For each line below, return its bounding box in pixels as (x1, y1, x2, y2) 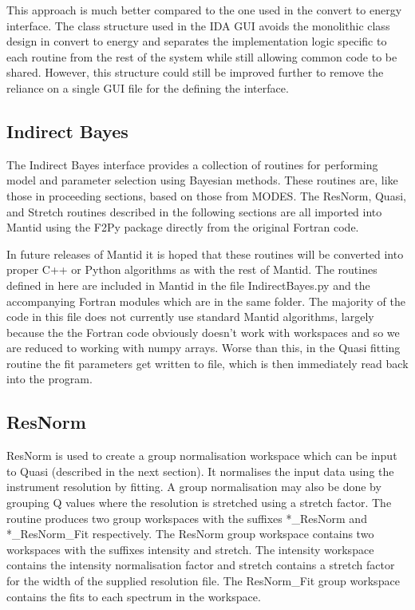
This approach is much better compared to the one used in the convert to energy (6, 2, 402, 18)
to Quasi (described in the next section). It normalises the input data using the (6, 462, 394, 479)
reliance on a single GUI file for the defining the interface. (6, 79, 289, 96)
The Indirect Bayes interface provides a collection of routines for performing (6, 156, 378, 172)
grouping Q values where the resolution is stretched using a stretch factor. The (6, 494, 392, 511)
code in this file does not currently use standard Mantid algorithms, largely (6, 308, 374, 325)
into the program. (6, 370, 93, 387)
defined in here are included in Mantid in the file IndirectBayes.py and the (6, 276, 370, 293)
